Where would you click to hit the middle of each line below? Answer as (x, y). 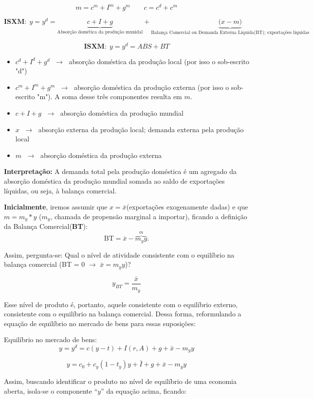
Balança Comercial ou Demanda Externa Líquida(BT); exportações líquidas (230, 33)
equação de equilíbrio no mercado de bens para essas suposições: (100, 323)
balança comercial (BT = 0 (45, 264)
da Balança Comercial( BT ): (46, 226)
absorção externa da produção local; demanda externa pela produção (141, 129)
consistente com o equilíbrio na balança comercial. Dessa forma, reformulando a (123, 314)
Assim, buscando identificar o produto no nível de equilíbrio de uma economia (120, 381)
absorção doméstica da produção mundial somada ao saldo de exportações (114, 181)
